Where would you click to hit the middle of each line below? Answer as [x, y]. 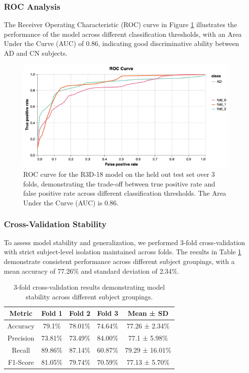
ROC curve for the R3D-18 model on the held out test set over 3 [119, 174]
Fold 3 [108, 313]
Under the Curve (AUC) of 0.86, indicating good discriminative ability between [122, 43]
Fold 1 [52, 313]
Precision [21, 338]
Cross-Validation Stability [55, 224]
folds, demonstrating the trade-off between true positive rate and [119, 183]
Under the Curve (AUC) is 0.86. [71, 202]
